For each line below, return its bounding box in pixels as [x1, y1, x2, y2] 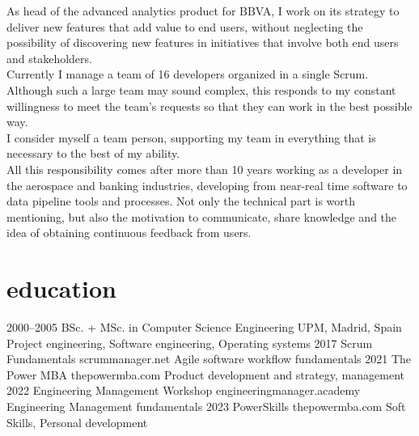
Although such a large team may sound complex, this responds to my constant [6, 81, 396, 98]
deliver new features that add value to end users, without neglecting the [6, 18, 363, 35]
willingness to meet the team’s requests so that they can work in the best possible [6, 97, 413, 114]
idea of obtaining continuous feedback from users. [6, 224, 252, 241]
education [6, 272, 116, 305]
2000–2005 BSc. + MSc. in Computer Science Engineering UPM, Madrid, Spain [6, 319, 402, 336]
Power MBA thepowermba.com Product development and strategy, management [6, 366, 405, 383]
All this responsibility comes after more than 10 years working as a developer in [6, 160, 403, 177]
